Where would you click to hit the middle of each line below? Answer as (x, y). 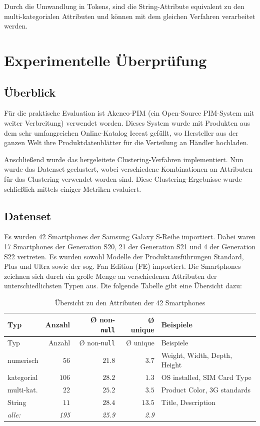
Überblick (30, 92)
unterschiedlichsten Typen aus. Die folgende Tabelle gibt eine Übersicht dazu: (123, 286)
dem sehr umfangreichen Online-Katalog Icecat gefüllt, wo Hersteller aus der (121, 132)
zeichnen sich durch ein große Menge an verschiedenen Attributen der (110, 276)
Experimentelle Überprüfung (105, 60)
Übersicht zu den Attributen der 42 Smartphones (130, 302)
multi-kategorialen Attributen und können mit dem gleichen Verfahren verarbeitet (130, 16)
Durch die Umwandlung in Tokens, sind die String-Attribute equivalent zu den (124, 6)
